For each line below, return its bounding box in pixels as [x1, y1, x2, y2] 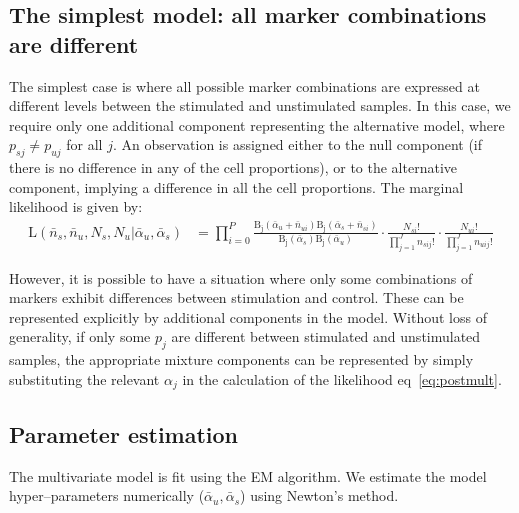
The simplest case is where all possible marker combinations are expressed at [9, 75, 480, 96]
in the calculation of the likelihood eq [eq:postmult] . [182, 368, 502, 389]
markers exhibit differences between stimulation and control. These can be [9, 287, 464, 308]
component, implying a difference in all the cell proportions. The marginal [9, 176, 464, 197]
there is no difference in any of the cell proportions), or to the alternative [9, 157, 457, 178]
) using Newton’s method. [240, 485, 399, 506]
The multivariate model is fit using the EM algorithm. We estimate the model [9, 465, 487, 486]
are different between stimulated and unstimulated [171, 326, 481, 347]
